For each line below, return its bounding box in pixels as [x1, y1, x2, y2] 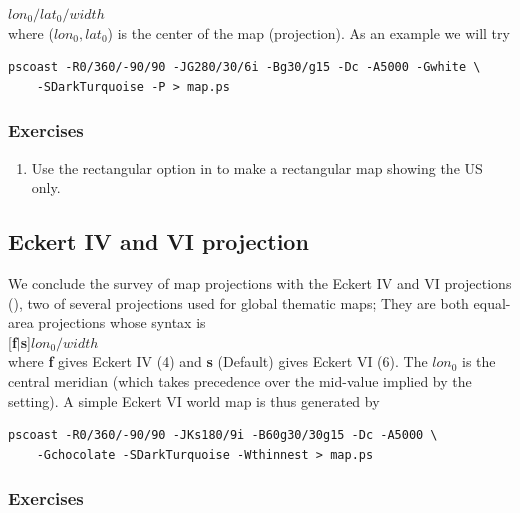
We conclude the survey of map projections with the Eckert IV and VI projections [8, 272, 512, 293]
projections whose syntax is [38, 312, 206, 333]
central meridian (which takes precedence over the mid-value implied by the [8, 370, 472, 391]
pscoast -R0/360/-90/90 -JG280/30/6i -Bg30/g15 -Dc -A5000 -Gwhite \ [8, 60, 481, 75]
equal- [473, 292, 511, 313]
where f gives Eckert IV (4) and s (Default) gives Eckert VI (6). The [8, 351, 428, 372]
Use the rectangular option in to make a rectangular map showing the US [31, 157, 483, 178]
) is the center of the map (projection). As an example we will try [107, 22, 510, 43]
